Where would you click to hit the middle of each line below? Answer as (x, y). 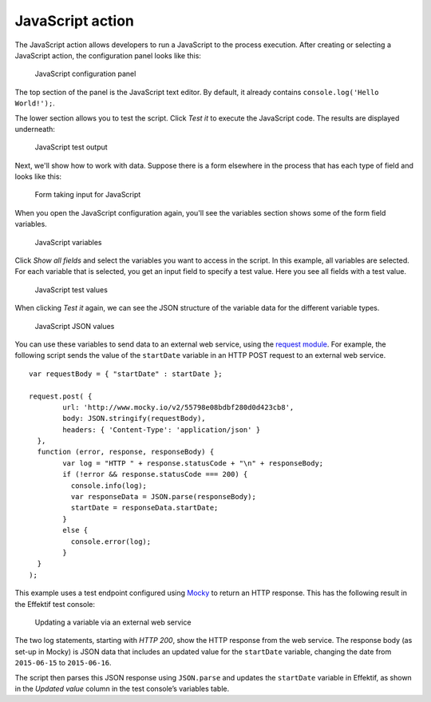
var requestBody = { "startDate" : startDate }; (126, 374)
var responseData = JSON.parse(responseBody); (164, 497)
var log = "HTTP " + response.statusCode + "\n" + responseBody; (193, 463)
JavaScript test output (71, 147)
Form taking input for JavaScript (88, 195)
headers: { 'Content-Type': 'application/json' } (162, 430)
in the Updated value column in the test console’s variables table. (122, 688)
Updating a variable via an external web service (113, 622)
